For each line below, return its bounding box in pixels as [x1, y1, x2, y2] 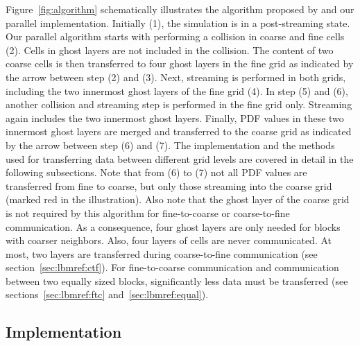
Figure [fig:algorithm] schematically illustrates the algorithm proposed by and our [6, 2, 354, 16]
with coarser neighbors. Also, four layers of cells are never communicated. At [6, 233, 332, 248]
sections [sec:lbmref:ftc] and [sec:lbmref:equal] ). [6, 287, 209, 302]
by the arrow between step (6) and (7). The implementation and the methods [6, 137, 335, 152]
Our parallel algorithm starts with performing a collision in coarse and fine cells [6, 29, 345, 44]
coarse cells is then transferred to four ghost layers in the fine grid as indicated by [6, 56, 354, 71]
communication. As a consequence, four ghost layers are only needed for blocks [6, 219, 341, 234]
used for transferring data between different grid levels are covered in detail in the [6, 151, 354, 166]
